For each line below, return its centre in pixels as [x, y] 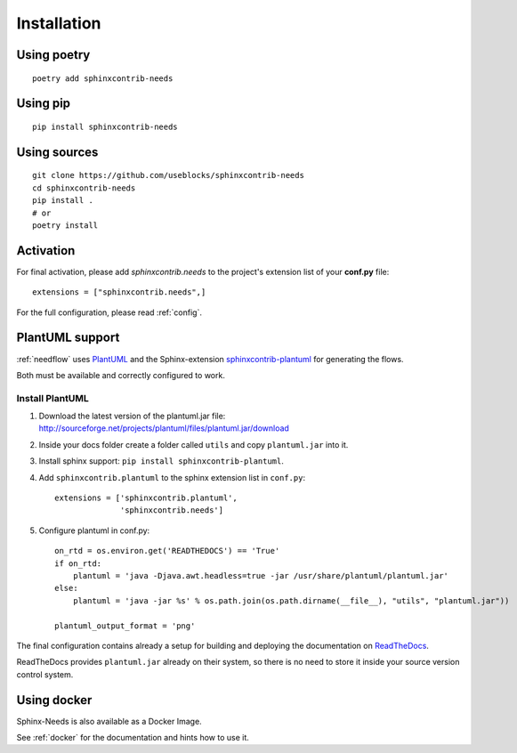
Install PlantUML [53, 398]
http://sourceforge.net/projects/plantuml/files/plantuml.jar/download [164, 428]
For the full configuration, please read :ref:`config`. [109, 312]
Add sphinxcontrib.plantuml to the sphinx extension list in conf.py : [172, 477]
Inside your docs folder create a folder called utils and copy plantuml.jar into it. [194, 444]
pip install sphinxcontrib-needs [105, 126]
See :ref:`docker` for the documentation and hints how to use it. [133, 737]
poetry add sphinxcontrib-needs [103, 78]
